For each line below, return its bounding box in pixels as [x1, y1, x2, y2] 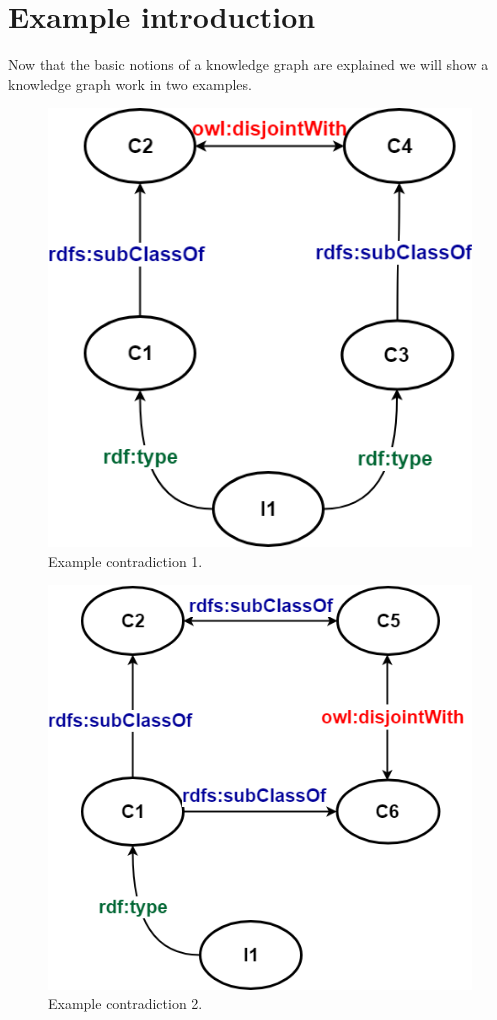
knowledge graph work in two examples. [8, 73, 252, 94]
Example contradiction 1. [48, 550, 203, 571]
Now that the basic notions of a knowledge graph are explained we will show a [8, 54, 489, 75]
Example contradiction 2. [48, 993, 203, 1014]
